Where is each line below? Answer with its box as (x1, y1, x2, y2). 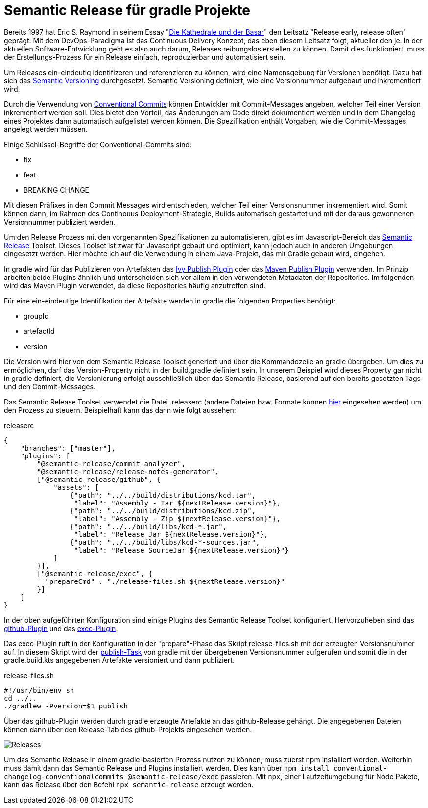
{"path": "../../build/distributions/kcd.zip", (70, 506, 256, 515)
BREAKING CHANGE (24, 185, 90, 194)
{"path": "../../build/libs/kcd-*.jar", (70, 522, 227, 530)
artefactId (24, 327, 55, 335)
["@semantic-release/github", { (37, 475, 161, 483)
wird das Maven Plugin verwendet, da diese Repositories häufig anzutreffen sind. (4, 281, 265, 290)
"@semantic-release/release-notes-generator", (37, 467, 219, 476)
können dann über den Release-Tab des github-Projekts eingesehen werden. (4, 725, 252, 733)
